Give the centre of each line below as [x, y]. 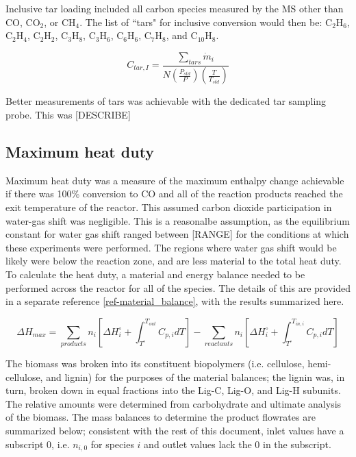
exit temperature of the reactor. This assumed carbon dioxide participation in [169, 207]
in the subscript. [297, 444]
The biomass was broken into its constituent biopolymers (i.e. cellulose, [155, 363]
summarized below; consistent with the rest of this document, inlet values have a [175, 431]
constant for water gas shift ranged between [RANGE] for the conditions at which [177, 234]
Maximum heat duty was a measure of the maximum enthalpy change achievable [175, 180]
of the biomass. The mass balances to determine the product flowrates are [161, 417]
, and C [182, 35]
